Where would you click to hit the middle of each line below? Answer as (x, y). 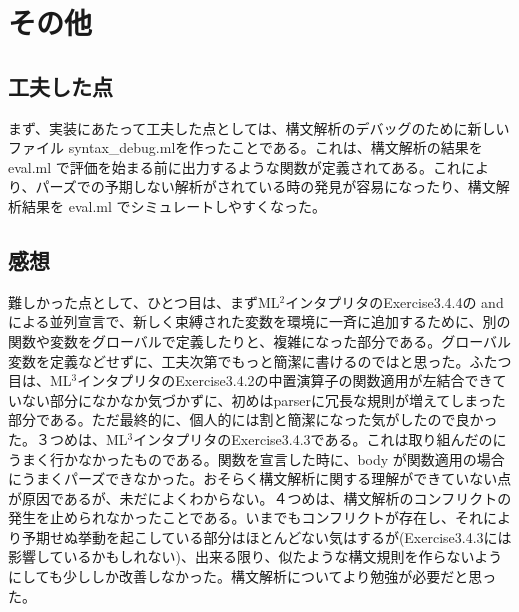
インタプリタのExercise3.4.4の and (394, 301)
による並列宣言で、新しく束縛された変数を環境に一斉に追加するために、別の (259, 321)
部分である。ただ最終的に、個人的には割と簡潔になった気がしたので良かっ (253, 419)
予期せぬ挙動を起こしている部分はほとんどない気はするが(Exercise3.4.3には (266, 536)
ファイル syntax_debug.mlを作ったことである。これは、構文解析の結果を (245, 147)
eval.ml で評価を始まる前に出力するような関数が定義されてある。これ (234, 166)
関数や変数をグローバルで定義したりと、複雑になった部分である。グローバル (260, 340)
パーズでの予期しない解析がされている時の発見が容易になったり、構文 (265, 186)
